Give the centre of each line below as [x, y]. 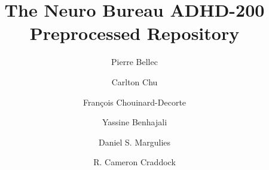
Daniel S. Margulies [134, 142]
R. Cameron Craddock [134, 162]
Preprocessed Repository [134, 33]
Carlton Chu [134, 81]
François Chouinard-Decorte [134, 102]
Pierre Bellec [134, 62]
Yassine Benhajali [134, 122]
